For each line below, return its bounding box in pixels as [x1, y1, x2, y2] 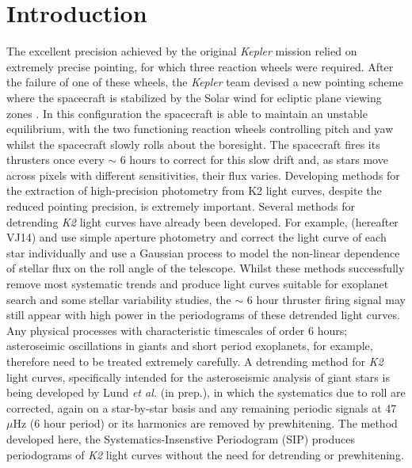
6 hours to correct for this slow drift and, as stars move [120, 151, 388, 168]
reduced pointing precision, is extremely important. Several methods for [6, 198, 355, 215]
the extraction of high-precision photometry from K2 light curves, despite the [6, 182, 382, 199]
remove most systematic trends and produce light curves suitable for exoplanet [6, 276, 389, 292]
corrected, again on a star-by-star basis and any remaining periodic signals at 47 [6, 399, 397, 416]
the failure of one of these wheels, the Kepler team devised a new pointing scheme [6, 74, 403, 90]
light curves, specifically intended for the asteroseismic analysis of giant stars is [6, 368, 390, 385]
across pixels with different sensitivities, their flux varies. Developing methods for [6, 166, 400, 183]
